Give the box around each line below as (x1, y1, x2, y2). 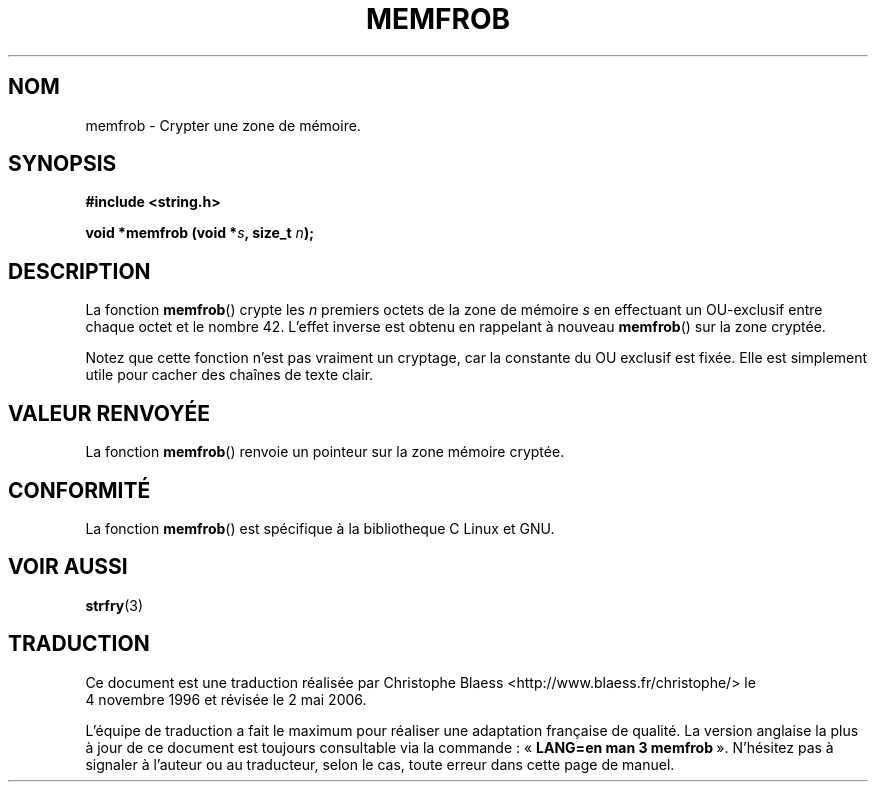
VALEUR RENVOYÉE (8, 400, 210, 426)
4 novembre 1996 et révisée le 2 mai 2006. (85, 690, 367, 708)
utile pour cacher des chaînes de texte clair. (85, 366, 374, 384)
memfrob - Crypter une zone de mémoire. (85, 116, 361, 134)
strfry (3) (85, 596, 144, 614)
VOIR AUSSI (8, 554, 128, 580)
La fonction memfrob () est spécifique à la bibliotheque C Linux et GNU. (85, 519, 555, 537)
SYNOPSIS (8, 151, 117, 177)
